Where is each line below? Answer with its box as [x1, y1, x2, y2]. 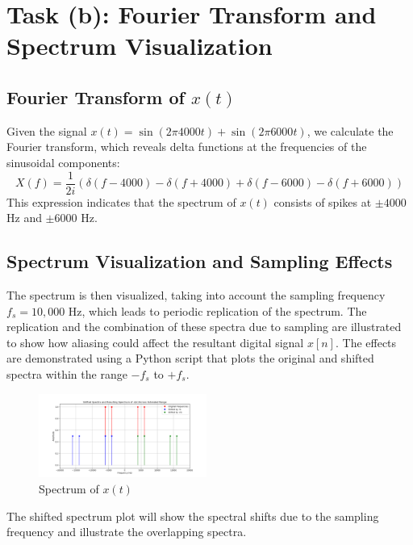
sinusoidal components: [6, 153, 120, 170]
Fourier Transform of [6, 84, 185, 109]
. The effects [335, 333, 397, 350]
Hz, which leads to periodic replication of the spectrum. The [68, 302, 367, 319]
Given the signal [6, 122, 87, 139]
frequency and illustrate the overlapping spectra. [6, 523, 247, 540]
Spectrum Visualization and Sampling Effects [6, 249, 393, 274]
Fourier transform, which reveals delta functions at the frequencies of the [6, 138, 367, 155]
